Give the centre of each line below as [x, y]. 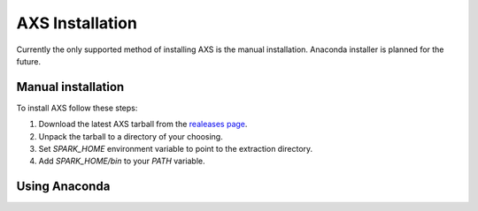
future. [29, 61]
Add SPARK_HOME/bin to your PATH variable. [122, 161]
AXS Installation [77, 23]
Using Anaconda [63, 187]
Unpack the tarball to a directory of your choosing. [131, 136]
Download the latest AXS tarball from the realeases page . [143, 124]
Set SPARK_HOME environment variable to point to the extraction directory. [176, 149]
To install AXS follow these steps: [77, 108]
